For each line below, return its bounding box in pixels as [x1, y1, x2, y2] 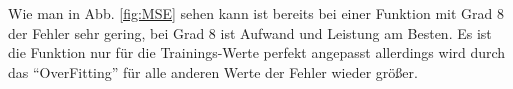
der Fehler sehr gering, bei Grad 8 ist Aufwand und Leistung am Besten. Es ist [8, 22, 492, 43]
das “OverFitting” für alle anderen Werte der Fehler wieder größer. [8, 61, 418, 82]
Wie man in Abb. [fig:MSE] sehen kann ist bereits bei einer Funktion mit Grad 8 [8, 3, 504, 23]
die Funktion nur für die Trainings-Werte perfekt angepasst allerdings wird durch [8, 42, 506, 63]
